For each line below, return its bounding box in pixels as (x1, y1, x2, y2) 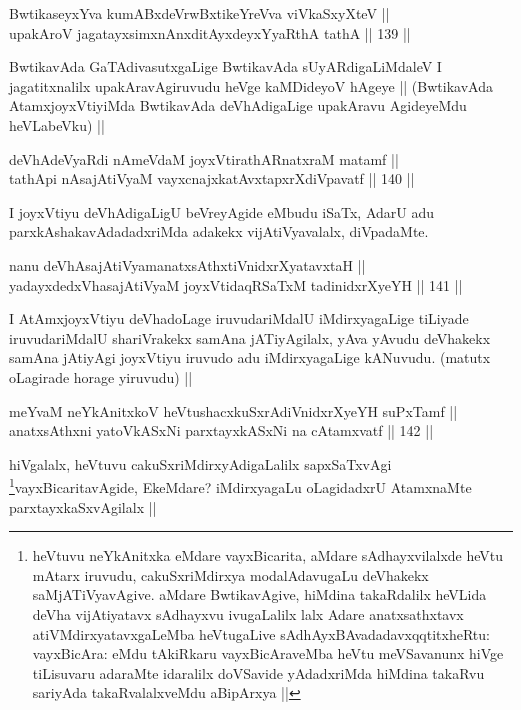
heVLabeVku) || (9, 114, 105, 135)
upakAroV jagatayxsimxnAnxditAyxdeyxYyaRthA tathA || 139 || (9, 22, 411, 43)
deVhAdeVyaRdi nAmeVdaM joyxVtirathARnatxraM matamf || (9, 148, 399, 169)
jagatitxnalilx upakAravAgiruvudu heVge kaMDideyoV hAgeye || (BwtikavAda (9, 75, 493, 96)
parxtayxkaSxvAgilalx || (9, 496, 157, 517)
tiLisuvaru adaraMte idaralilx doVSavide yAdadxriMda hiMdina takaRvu (32, 662, 485, 683)
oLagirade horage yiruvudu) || (9, 366, 193, 387)
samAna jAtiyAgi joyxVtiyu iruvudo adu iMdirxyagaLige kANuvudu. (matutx (9, 347, 491, 368)
